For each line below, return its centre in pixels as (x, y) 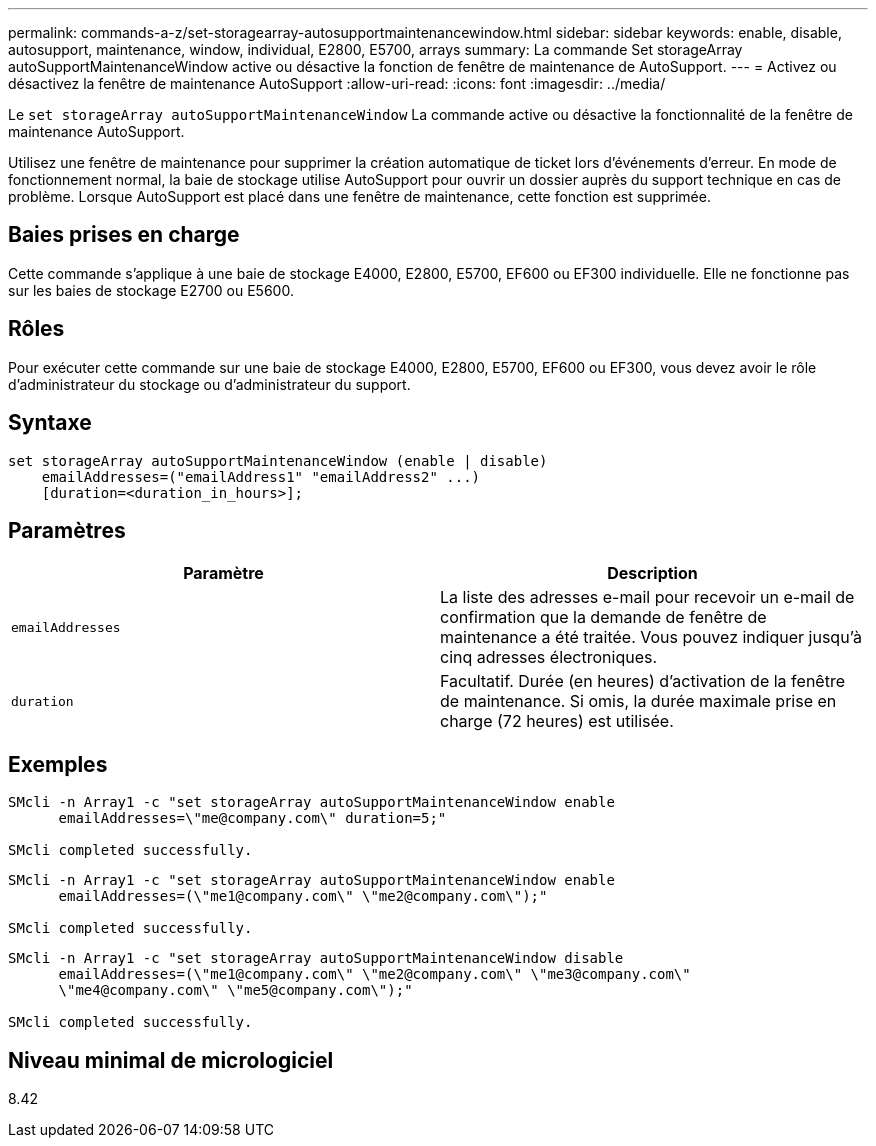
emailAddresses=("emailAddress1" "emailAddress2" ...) (261, 476)
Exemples (58, 764)
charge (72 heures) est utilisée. (557, 721)
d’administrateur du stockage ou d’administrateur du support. (209, 384)
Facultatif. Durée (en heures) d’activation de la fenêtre (642, 681)
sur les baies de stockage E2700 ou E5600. (151, 290)
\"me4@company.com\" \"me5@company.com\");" (235, 990)
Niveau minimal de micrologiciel (171, 1060)
